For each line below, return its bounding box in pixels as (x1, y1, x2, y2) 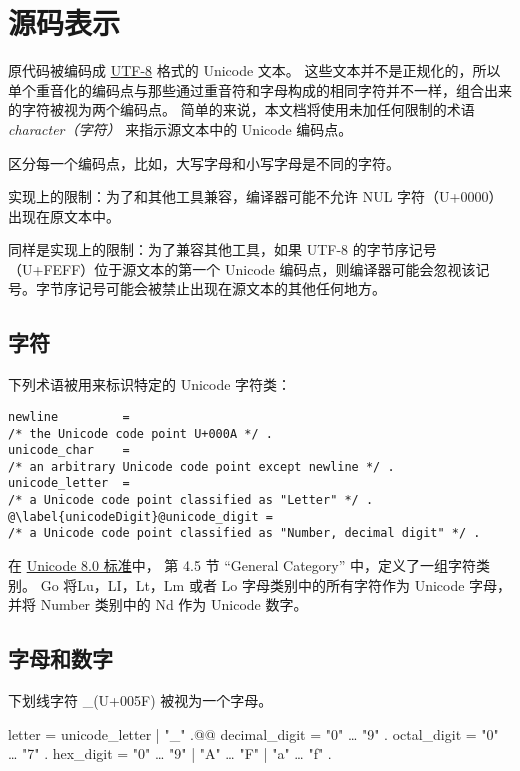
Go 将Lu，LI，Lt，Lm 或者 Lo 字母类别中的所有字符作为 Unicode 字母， (40, 574, 512, 595)
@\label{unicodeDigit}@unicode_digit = (8, 509, 273, 524)
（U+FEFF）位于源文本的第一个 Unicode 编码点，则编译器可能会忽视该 (8, 258, 476, 279)
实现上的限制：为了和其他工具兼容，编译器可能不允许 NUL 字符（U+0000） (8, 186, 503, 207)
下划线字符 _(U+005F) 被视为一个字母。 (8, 690, 273, 711)
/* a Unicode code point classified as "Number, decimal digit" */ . (8, 526, 481, 541)
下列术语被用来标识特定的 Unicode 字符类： (8, 374, 292, 395)
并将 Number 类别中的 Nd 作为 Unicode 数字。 (8, 594, 308, 615)
